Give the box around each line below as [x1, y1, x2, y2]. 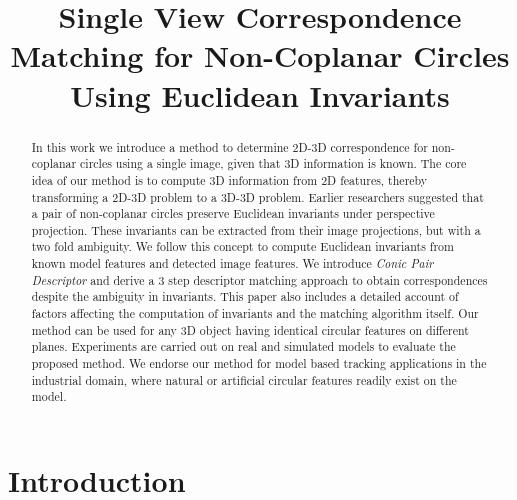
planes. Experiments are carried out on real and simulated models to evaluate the [31, 338, 456, 355]
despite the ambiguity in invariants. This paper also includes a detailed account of [31, 288, 459, 305]
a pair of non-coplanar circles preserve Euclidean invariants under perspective [31, 205, 435, 222]
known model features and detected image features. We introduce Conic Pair [31, 255, 434, 272]
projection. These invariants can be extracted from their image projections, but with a [31, 221, 481, 238]
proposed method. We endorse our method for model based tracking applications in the [31, 355, 487, 372]
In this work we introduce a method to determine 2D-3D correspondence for [31, 138, 428, 155]
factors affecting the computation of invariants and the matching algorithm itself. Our [31, 305, 479, 322]
